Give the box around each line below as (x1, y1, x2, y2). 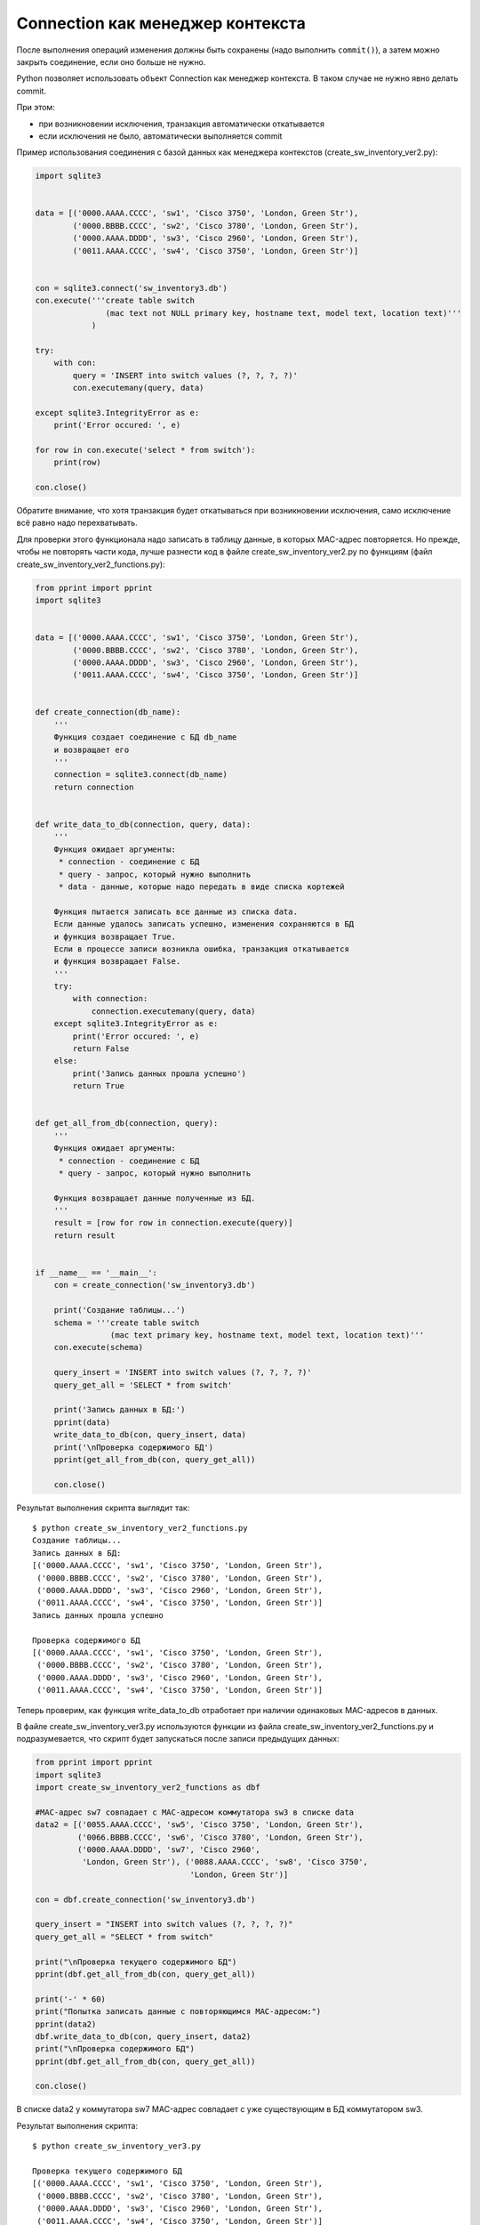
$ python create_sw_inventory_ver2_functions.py (32, 1523, 248, 1533)
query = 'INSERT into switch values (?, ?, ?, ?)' (72, 370, 298, 380)
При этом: (16, 102, 55, 113)
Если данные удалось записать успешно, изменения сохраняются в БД (53, 919, 355, 929)
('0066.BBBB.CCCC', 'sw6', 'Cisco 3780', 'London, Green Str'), (76, 1832, 364, 1842)
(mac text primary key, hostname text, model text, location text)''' (109, 1331, 425, 1339)
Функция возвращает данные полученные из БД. (53, 1193, 256, 1203)
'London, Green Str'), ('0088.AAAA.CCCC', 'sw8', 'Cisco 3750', (81, 1857, 369, 1867)
